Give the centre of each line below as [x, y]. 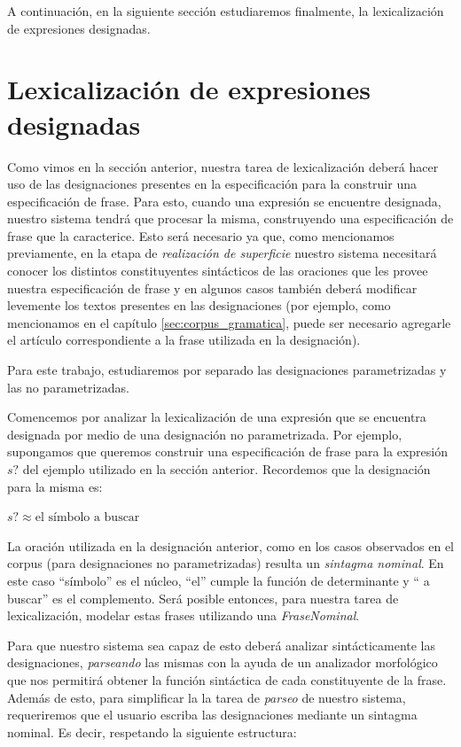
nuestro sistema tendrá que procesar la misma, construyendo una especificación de [230, 218]
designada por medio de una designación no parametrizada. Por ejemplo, [205, 434]
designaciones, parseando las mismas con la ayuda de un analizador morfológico [223, 662]
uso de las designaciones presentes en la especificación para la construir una [212, 184]
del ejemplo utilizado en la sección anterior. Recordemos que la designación [227, 469]
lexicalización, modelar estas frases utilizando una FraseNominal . [184, 615]
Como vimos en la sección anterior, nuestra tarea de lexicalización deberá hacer [223, 166]
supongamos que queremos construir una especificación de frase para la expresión [227, 451]
